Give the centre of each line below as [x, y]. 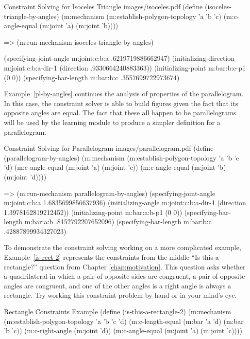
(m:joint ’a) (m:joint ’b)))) [79, 26]
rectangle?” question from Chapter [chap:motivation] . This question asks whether [125, 266]
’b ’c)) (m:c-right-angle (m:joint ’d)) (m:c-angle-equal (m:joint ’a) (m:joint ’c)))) [123, 330]
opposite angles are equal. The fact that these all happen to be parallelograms [120, 113]
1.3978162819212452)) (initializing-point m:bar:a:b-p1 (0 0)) [93, 212]
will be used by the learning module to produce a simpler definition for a [112, 122]
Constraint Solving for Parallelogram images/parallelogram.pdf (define [109, 148]
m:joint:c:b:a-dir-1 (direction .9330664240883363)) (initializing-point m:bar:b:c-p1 [125, 67]
